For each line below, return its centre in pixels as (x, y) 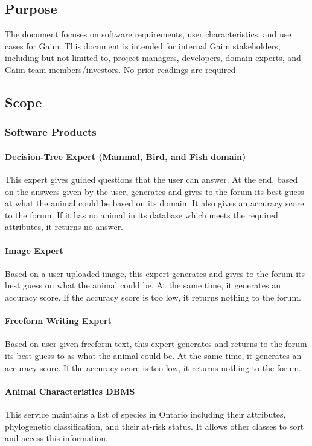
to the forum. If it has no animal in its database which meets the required (142, 215)
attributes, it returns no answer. (64, 227)
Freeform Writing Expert (58, 321)
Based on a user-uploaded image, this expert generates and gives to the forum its (155, 273)
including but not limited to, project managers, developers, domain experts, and (153, 58)
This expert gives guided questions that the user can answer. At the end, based (151, 179)
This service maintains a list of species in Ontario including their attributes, (145, 414)
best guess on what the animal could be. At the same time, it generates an (143, 285)
